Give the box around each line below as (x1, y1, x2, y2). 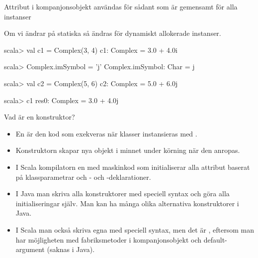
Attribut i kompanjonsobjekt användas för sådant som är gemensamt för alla (4, 1, 238, 11)
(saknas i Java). (47, 244, 95, 255)
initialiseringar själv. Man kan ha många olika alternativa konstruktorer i (15, 198, 239, 208)
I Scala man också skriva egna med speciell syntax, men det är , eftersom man (15, 224, 254, 235)
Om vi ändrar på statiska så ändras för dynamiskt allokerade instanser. (4, 28, 221, 38)
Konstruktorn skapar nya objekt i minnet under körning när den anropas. (15, 145, 240, 155)
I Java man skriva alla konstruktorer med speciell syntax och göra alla (15, 188, 230, 199)
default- (203, 234, 227, 245)
